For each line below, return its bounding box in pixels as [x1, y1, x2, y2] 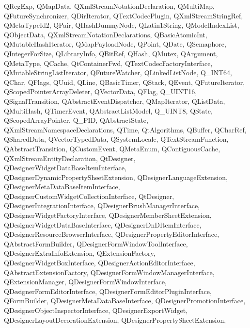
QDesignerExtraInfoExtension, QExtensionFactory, [4, 248, 156, 258]
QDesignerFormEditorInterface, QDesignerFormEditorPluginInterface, [4, 286, 212, 296]
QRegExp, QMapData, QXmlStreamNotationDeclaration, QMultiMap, [4, 1, 215, 11]
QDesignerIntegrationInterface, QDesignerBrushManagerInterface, [4, 200, 200, 211]
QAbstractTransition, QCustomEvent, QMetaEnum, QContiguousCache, [4, 143, 220, 153]
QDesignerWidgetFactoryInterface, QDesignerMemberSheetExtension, [4, 210, 212, 220]
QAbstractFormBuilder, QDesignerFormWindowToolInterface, [4, 238, 188, 248]
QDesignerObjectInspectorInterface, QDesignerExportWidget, [4, 305, 188, 315]
